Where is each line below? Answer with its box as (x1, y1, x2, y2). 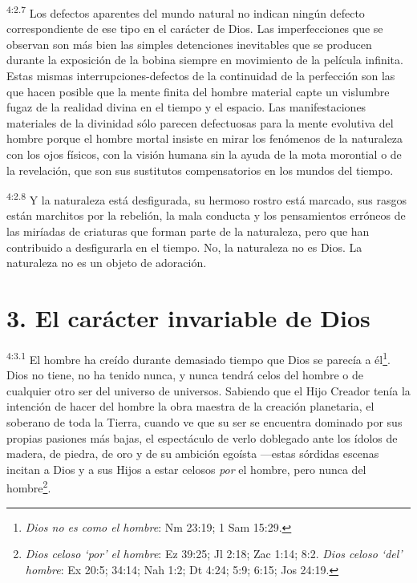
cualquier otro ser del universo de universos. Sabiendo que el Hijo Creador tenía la (6, 382, 411, 399)
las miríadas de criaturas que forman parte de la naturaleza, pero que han (6, 223, 370, 240)
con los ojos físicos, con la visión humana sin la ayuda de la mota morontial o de (6, 146, 402, 162)
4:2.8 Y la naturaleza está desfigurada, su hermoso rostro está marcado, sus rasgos (6, 189, 407, 208)
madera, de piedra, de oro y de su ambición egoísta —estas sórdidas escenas (6, 445, 379, 462)
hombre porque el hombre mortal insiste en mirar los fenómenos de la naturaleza (6, 130, 403, 147)
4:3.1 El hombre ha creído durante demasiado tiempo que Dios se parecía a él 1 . (6, 348, 391, 367)
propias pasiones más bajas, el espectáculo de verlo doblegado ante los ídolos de (6, 429, 398, 446)
